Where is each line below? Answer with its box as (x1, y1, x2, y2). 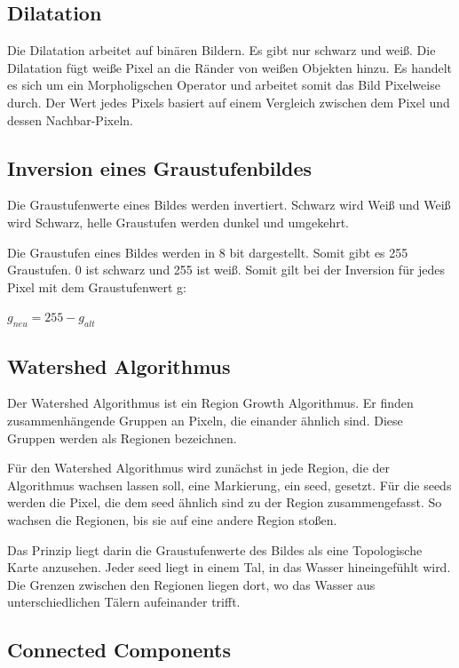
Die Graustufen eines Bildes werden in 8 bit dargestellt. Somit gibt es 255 (7, 243, 408, 261)
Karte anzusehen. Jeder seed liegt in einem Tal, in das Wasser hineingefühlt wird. (7, 558, 451, 577)
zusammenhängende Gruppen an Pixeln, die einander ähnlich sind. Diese (7, 410, 403, 429)
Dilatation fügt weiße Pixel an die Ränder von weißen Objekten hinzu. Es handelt (7, 58, 453, 76)
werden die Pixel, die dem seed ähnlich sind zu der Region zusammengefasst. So (7, 493, 442, 512)
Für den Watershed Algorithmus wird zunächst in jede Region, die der (7, 458, 391, 477)
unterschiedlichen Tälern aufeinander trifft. (7, 592, 241, 611)
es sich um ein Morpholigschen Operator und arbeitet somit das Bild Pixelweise (7, 76, 440, 94)
